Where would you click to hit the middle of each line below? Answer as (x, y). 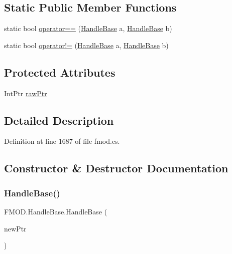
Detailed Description (59, 120)
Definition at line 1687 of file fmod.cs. (62, 141)
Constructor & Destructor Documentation (116, 168)
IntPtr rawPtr (26, 93)
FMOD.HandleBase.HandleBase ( (56, 211)
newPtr (15, 228)
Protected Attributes (60, 72)
